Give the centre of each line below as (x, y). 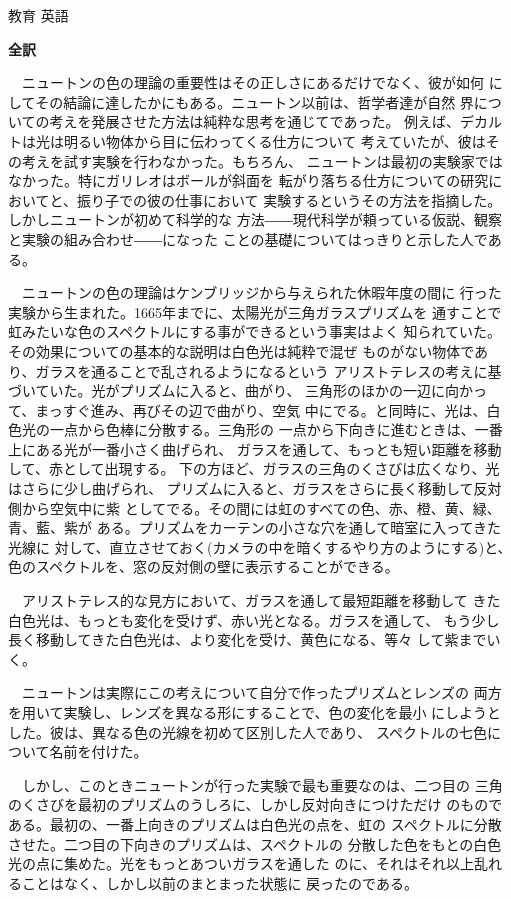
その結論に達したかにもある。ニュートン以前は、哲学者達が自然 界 (254, 101)
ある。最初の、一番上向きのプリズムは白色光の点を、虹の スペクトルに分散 (255, 823)
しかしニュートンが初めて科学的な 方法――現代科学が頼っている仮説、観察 (255, 219)
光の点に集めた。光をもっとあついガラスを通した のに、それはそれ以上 (241, 863)
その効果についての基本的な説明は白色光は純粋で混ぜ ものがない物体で (241, 350)
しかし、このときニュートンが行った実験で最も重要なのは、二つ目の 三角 (262, 784)
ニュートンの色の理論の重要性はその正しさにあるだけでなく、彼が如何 (252, 82)
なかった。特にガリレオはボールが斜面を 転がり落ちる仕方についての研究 (248, 180)
